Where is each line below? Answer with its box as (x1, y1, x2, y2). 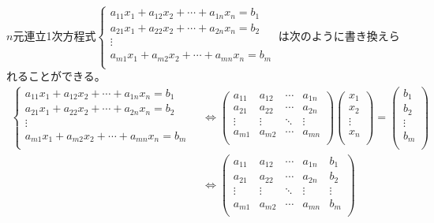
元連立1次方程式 (13, 27, 96, 43)
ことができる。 (28, 68, 106, 84)
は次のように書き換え (278, 27, 389, 43)
